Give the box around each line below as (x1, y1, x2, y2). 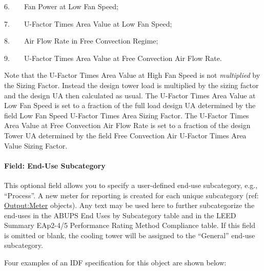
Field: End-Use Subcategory (4, 160, 106, 171)
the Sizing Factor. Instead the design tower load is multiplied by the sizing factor (4, 79, 259, 90)
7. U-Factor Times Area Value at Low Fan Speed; (4, 18, 172, 29)
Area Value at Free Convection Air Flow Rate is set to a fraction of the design (4, 120, 251, 131)
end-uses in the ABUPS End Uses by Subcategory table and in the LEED (4, 210, 236, 220)
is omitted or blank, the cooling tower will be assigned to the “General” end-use (4, 230, 255, 240)
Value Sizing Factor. (4, 140, 68, 151)
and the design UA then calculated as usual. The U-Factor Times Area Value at (4, 90, 256, 100)
